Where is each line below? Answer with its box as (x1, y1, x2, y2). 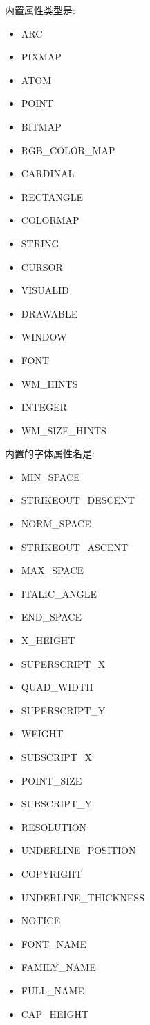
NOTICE (21, 913, 60, 928)
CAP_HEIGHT (21, 1006, 89, 1021)
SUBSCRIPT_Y (21, 796, 92, 811)
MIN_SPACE (21, 469, 80, 484)
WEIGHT (21, 726, 64, 741)
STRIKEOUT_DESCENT (21, 493, 135, 507)
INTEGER (21, 400, 67, 414)
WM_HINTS (21, 376, 78, 391)
